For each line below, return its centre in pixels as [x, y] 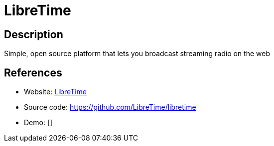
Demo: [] [38, 123]
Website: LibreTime [56, 92]
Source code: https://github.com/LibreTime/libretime [110, 107]
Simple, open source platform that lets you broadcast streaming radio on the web [137, 54]
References [33, 73]
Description [34, 34]
